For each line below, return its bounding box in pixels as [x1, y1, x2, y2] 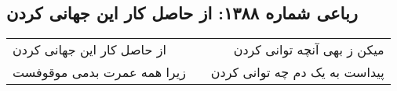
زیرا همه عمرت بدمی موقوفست [13, 63, 186, 82]
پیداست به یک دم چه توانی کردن [210, 63, 384, 82]
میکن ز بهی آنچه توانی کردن [233, 40, 384, 59]
